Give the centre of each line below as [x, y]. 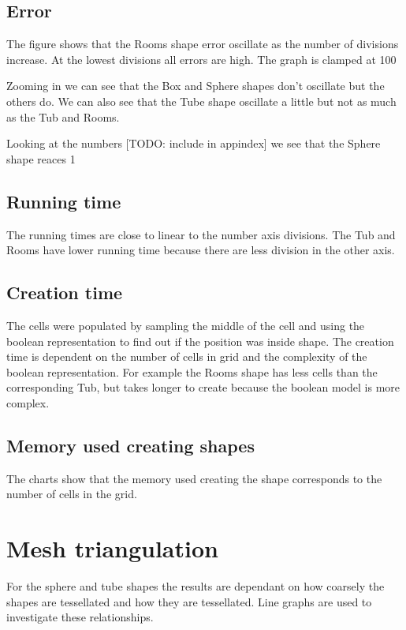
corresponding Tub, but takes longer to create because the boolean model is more [203, 387]
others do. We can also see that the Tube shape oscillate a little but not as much [201, 101]
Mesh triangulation [112, 548]
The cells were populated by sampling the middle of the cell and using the [186, 325]
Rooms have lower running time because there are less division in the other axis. [201, 250]
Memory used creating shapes [130, 445]
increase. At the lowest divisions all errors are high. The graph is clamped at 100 [201, 59]
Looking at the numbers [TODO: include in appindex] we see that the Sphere [194, 143]
